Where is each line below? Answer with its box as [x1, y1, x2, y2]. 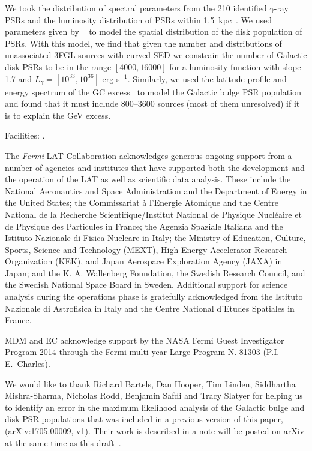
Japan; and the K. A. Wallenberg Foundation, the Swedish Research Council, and [5, 266, 305, 279]
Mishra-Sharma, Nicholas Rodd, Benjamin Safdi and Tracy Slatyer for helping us [5, 389, 303, 402]
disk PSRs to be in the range [5, 60, 112, 73]
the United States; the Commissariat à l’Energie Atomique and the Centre [5, 196, 278, 209]
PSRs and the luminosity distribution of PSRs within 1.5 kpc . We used [5, 13, 272, 26]
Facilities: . [5, 129, 45, 142]
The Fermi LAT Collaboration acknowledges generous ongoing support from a [5, 149, 292, 161]
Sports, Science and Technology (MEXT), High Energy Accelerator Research [5, 243, 287, 255]
